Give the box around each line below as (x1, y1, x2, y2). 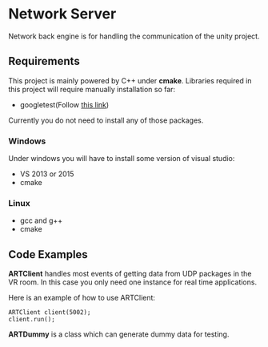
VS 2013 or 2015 (19, 169, 74, 179)
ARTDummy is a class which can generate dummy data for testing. (8, 329, 230, 339)
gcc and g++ (19, 216, 63, 225)
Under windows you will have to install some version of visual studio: (8, 154, 235, 163)
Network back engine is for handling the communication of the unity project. (8, 31, 260, 41)
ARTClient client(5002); (8, 309, 91, 317)
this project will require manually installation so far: (8, 84, 176, 94)
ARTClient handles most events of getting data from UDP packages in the (8, 269, 252, 279)
